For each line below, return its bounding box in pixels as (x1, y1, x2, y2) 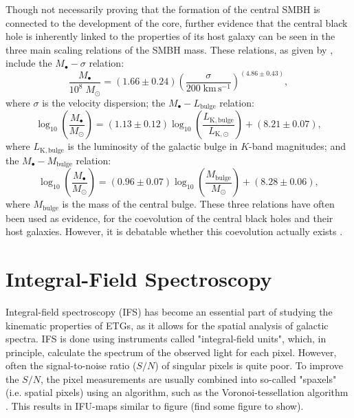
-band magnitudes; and (249, 139, 346, 153)
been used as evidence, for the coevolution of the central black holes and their (5, 210, 333, 225)
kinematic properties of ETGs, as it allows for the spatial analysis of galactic (5, 318, 329, 332)
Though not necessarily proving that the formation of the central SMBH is (5, 2, 320, 16)
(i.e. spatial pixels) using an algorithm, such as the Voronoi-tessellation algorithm (5, 385, 349, 399)
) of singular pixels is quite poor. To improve (155, 358, 343, 373)
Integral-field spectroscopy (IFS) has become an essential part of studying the (5, 304, 333, 318)
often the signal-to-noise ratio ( (5, 358, 137, 373)
